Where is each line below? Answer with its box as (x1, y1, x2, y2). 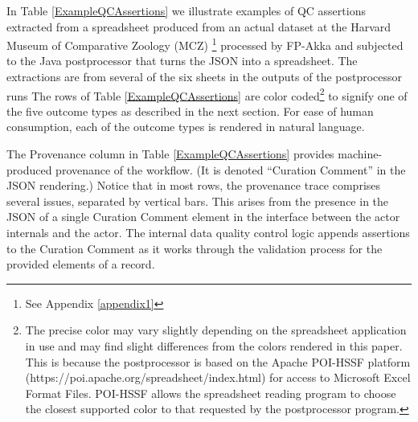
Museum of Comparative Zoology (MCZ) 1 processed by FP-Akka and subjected (6, 35, 404, 53)
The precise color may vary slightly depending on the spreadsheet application (25, 322, 407, 338)
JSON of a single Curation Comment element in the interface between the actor (6, 208, 400, 225)
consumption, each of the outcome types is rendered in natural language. (6, 118, 365, 135)
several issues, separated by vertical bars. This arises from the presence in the (6, 192, 389, 209)
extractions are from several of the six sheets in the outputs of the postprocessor (6, 68, 403, 85)
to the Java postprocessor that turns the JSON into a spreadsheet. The (6, 52, 358, 69)
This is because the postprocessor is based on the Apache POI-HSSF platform (25, 353, 411, 370)
